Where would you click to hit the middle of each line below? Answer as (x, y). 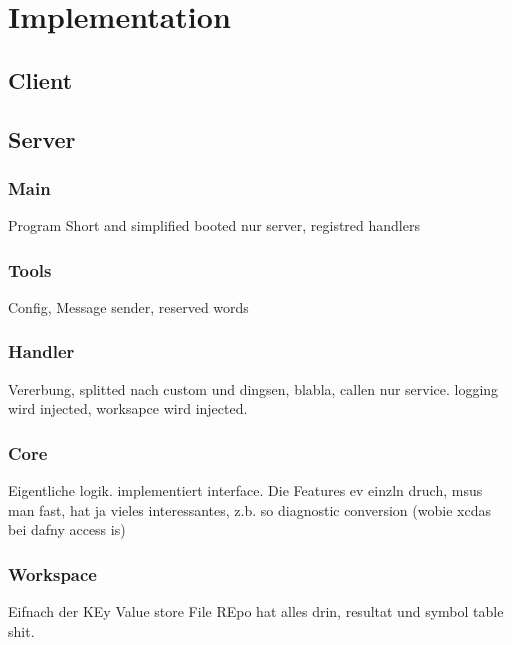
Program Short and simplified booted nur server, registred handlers (214, 225)
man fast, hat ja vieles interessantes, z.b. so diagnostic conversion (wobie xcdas (249, 509)
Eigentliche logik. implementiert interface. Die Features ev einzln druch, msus (245, 490)
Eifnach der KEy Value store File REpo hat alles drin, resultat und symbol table (256, 611)
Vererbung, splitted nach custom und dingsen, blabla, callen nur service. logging (253, 388)
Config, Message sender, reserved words (128, 306)
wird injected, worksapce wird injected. (128, 408)
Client (40, 79)
